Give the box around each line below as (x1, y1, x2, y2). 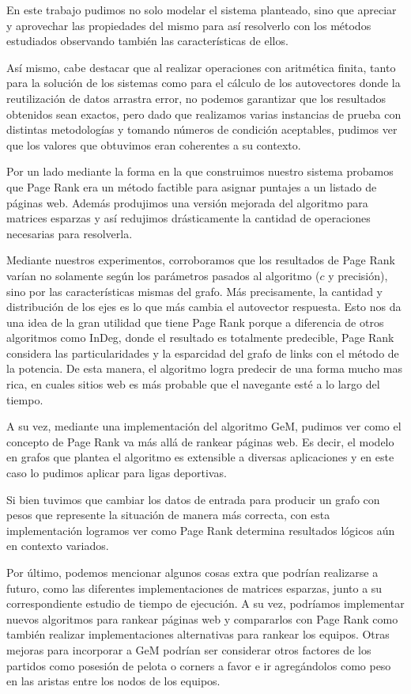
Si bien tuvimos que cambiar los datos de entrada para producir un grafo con (6, 491, 380, 507)
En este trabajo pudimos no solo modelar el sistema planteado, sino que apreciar (6, 2, 397, 17)
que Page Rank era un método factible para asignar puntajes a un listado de (6, 178, 377, 195)
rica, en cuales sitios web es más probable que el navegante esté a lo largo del (6, 376, 380, 393)
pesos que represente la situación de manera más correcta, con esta (6, 506, 330, 523)
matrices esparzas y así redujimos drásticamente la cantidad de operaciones (6, 210, 371, 226)
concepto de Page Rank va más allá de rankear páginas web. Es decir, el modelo (6, 433, 394, 449)
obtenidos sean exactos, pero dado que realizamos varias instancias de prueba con (6, 105, 402, 122)
